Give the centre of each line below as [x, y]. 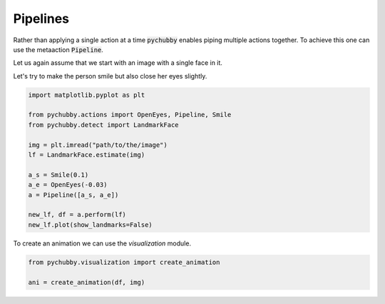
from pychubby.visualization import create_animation [124, 262]
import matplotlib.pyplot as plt [87, 95]
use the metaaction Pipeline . [58, 49]
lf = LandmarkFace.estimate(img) [87, 155]
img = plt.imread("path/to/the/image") [98, 145]
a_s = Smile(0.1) [58, 174]
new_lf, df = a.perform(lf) [77, 215]
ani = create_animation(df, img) [87, 282]
